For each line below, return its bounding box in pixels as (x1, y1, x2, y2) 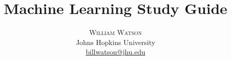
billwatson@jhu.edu (86, 46, 145, 57)
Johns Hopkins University (76, 36, 155, 47)
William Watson (89, 27, 142, 37)
